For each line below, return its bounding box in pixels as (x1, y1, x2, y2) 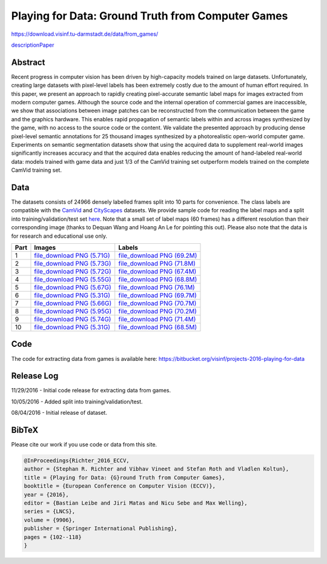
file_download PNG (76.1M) (118, 283, 195, 291)
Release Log (11, 371, 59, 381)
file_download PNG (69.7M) (118, 291, 197, 300)
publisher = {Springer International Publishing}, (24, 525, 178, 532)
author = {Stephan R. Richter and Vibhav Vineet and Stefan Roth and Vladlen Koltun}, (24, 466, 289, 472)
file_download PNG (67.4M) (118, 267, 197, 275)
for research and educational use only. (11, 232, 108, 240)
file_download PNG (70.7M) (118, 299, 197, 307)
